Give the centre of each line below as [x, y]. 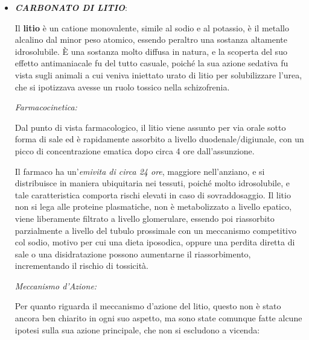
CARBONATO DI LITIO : [71, 7]
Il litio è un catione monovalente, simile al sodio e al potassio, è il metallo [152, 27]
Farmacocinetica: [46, 107]
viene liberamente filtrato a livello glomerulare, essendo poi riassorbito [145, 218]
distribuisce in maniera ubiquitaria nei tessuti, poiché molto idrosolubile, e [152, 183]
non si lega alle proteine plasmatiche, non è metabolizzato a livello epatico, [153, 206]
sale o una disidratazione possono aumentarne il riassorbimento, [133, 253]
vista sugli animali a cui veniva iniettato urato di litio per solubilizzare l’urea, [158, 74]
